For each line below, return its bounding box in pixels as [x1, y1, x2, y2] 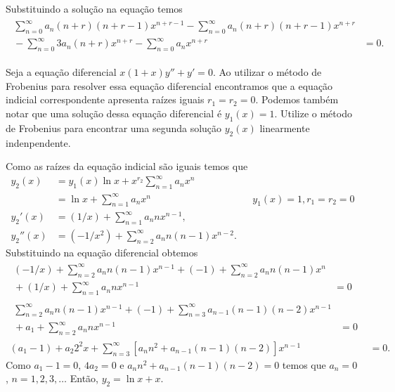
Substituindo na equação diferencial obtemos [6, 244, 198, 259]
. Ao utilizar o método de [212, 65, 322, 79]
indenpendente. [6, 135, 71, 150]
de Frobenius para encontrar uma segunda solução [6, 120, 222, 135]
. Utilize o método [274, 106, 352, 121]
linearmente [259, 120, 310, 135]
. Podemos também [255, 92, 339, 107]
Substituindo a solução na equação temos [6, 1, 183, 15]
